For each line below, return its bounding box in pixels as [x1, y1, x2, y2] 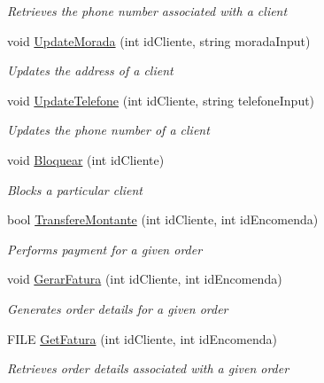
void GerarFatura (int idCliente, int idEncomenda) [7, 270, 282, 288]
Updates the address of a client [7, 61, 174, 80]
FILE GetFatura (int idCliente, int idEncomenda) [7, 329, 277, 348]
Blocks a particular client [7, 180, 143, 199]
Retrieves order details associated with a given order [7, 359, 289, 378]
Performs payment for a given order [7, 239, 203, 258]
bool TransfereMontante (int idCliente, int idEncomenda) [7, 210, 319, 229]
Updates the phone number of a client [7, 121, 210, 139]
